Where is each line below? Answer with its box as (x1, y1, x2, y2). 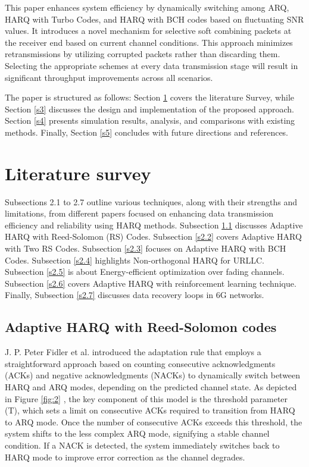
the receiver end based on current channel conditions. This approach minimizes (5, 36, 293, 48)
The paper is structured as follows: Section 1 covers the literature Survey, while (5, 91, 294, 104)
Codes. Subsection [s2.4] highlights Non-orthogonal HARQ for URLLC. (5, 253, 264, 266)
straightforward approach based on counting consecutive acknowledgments (5, 357, 276, 369)
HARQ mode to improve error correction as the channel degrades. (5, 450, 245, 463)
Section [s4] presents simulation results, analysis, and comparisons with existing (5, 114, 295, 127)
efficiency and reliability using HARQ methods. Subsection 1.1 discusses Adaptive (5, 218, 303, 231)
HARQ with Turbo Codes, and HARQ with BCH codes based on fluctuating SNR (5, 12, 304, 25)
